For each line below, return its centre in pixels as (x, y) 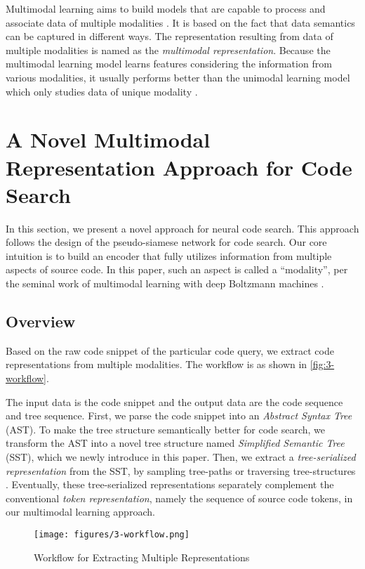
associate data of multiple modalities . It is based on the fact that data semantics (180, 22)
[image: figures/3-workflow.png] (112, 534)
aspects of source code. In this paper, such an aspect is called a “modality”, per (177, 269)
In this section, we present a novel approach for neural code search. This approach (182, 228)
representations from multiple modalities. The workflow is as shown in (157, 364)
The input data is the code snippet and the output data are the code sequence (174, 401)
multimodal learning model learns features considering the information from (169, 64)
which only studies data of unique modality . (102, 91)
